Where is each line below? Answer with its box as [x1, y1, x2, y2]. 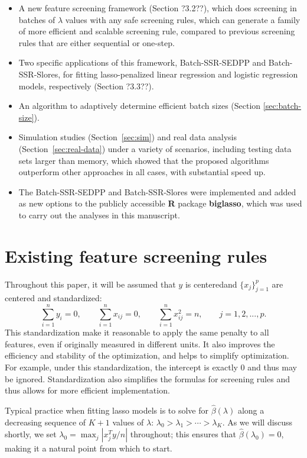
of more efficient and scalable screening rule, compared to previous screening [18, 25, 295, 37]
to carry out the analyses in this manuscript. [18, 208, 180, 221]
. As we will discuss [222, 415, 293, 428]
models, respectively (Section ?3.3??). [18, 79, 154, 92]
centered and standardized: [5, 292, 102, 304]
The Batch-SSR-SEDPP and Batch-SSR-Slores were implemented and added [18, 185, 296, 198]
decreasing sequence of [5, 415, 86, 428]
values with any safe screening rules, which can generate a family [65, 13, 301, 25]
